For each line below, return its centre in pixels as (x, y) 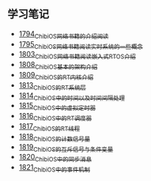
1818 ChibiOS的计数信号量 (55, 137)
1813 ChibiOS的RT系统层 (52, 86)
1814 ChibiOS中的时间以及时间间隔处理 (72, 96)
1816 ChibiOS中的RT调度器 (55, 117)
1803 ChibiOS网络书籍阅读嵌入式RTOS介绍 (77, 55)
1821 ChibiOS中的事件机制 (54, 168)
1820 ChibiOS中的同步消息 (55, 158)
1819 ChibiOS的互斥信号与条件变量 (66, 147)
